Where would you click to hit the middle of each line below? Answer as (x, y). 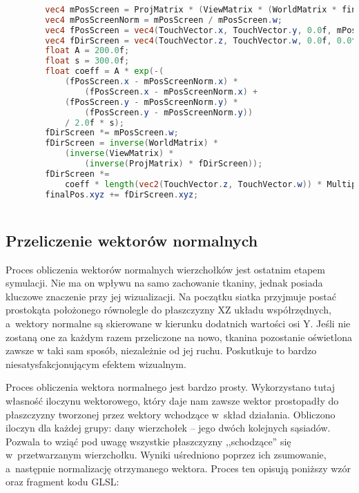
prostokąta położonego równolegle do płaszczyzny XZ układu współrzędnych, (168, 310)
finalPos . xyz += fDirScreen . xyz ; (122, 194)
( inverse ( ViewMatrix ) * (119, 154)
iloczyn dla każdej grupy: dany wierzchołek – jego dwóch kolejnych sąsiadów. (168, 428)
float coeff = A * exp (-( (105, 71)
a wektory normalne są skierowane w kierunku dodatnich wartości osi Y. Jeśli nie (178, 323)
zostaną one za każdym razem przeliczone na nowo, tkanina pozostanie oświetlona (179, 337)
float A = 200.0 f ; (87, 51)
